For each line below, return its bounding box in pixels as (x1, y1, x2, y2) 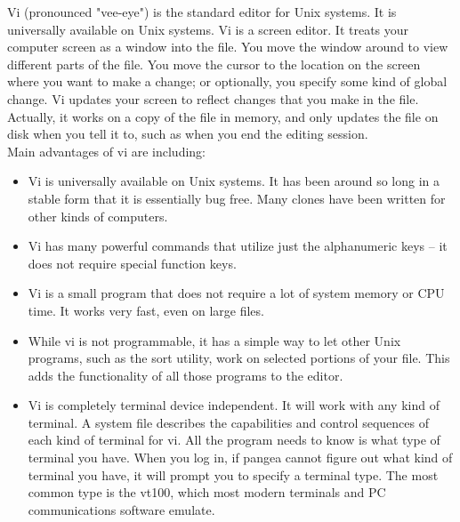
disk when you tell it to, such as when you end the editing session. (7, 124, 368, 143)
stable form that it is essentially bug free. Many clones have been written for (28, 189, 446, 207)
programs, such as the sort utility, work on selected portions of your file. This (28, 349, 450, 367)
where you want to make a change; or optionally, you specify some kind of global (7, 72, 448, 91)
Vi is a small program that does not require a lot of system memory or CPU (28, 284, 445, 302)
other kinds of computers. (28, 206, 168, 225)
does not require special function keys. (28, 253, 237, 272)
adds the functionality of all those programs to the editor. (28, 365, 343, 384)
